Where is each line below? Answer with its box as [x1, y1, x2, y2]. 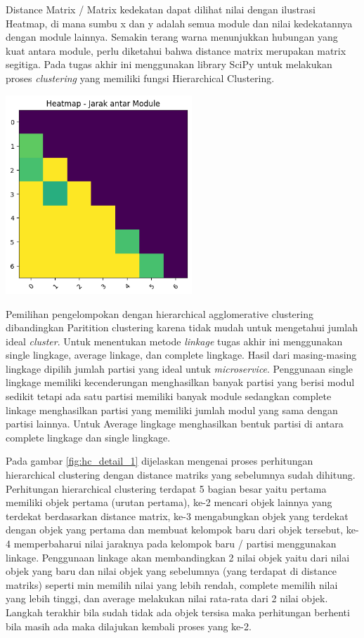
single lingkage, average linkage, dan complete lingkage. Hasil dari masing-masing [6, 347, 357, 362]
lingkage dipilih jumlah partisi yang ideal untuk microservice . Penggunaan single [6, 361, 353, 376]
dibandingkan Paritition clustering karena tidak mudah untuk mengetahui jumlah [6, 320, 358, 335]
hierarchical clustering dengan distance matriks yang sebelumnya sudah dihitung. [6, 467, 356, 482]
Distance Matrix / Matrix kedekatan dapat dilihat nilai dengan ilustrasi [6, 2, 316, 16]
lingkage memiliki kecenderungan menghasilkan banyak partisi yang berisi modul [6, 375, 355, 390]
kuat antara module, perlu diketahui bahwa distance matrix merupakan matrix [6, 43, 346, 58]
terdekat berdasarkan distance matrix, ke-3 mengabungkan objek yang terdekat [6, 508, 349, 523]
